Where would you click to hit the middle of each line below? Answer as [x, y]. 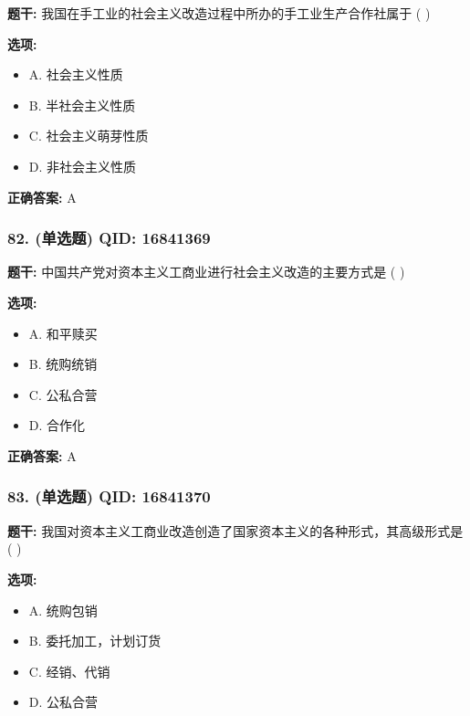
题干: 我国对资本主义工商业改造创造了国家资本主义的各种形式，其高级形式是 [235, 530]
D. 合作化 [57, 425]
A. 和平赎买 [63, 333]
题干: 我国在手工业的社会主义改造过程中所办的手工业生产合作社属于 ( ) [219, 13]
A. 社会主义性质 [76, 74]
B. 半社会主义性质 [82, 105]
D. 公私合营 [63, 702]
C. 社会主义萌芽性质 [89, 136]
